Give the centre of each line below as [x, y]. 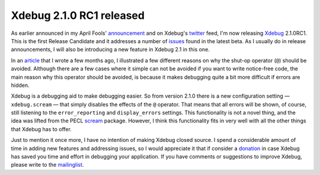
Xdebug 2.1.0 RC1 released [78, 15]
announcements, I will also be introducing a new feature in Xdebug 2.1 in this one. [110, 50]
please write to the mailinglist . [47, 165]
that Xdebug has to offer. [41, 129]
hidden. [20, 85]
